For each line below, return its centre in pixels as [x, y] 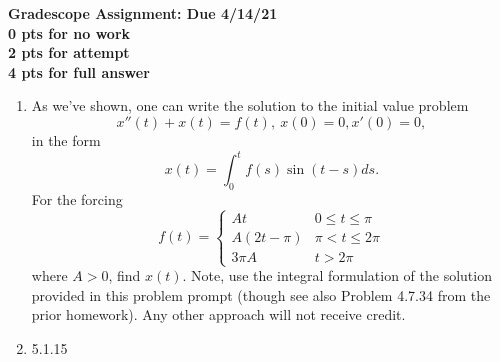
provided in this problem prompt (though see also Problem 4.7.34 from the [261, 294]
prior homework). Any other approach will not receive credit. [218, 314]
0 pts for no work [69, 32]
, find [124, 275]
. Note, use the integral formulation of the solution [337, 275]
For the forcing [77, 198]
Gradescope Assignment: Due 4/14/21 [143, 13]
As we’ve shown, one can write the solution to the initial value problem [250, 105]
